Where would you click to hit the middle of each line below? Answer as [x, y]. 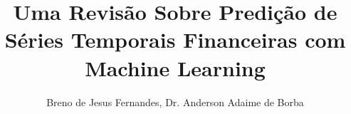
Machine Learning [175, 67]
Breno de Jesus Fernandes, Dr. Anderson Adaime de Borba [175, 102]
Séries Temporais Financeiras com [175, 40]
